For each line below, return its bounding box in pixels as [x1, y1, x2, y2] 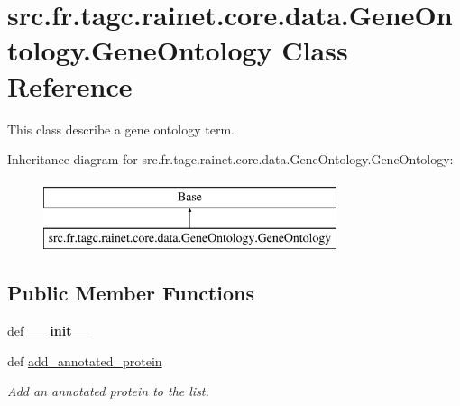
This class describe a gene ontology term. [7, 119, 235, 138]
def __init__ [7, 321, 94, 340]
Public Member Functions [7, 279, 254, 307]
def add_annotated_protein [7, 351, 162, 370]
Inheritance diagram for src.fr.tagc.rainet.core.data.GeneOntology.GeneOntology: [7, 150, 454, 169]
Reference [7, 67, 133, 104]
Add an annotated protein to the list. [7, 382, 209, 401]
